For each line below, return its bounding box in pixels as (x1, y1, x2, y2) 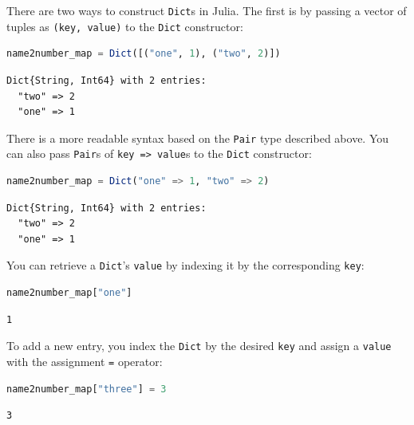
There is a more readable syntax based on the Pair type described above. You (6, 129, 389, 146)
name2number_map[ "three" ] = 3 (6, 383, 167, 395)
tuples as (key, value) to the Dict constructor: (6, 18, 243, 34)
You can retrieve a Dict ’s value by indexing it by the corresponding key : (6, 257, 365, 273)
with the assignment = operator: (6, 352, 163, 369)
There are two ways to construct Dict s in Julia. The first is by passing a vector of (6, 2, 407, 18)
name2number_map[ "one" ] (6, 287, 132, 299)
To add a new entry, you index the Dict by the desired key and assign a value (6, 337, 392, 354)
